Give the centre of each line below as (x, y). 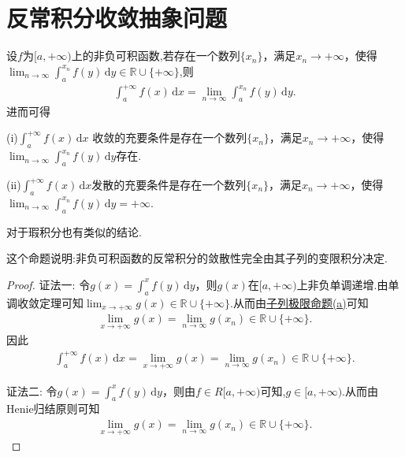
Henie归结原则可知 (53, 409)
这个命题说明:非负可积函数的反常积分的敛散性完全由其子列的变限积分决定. (197, 258)
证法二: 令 (32, 390)
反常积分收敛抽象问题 (117, 18)
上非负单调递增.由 (342, 284)
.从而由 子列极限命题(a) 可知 (299, 302)
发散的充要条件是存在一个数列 (169, 185)
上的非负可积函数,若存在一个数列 (156, 56)
